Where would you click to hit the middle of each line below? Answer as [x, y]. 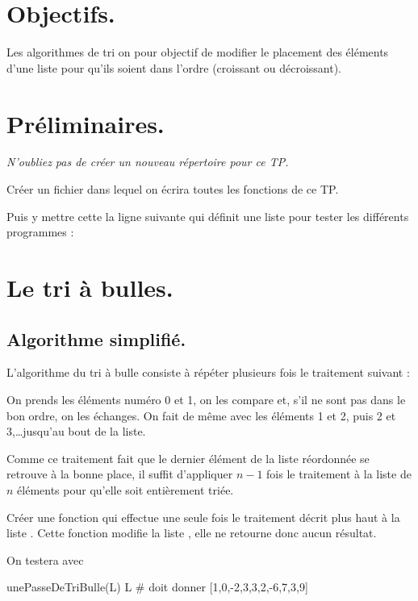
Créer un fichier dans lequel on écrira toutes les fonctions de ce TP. [173, 189]
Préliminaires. [86, 123]
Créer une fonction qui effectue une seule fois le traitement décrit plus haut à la [203, 517]
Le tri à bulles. [90, 287]
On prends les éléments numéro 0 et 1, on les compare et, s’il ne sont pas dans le [206, 399]
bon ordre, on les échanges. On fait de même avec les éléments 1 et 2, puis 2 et [201, 415]
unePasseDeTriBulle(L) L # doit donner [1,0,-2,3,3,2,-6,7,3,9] [157, 587]
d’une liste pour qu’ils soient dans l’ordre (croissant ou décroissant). [174, 67]
